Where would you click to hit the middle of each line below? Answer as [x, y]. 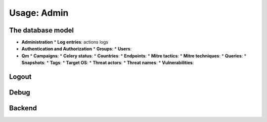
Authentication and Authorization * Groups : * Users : [77, 49]
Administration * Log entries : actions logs [65, 42]
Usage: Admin [39, 13]
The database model [42, 30]
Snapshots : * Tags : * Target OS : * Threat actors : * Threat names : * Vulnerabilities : [108, 63]
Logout [20, 77]
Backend [23, 108]
